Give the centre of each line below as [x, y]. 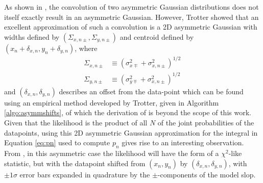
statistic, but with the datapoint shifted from [75, 163]
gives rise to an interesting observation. [183, 142]
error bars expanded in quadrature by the [85, 174]
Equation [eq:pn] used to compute [57, 142]
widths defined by [32, 36]
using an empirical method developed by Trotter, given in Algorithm [112, 102]
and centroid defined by [157, 36]
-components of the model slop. [207, 174]
